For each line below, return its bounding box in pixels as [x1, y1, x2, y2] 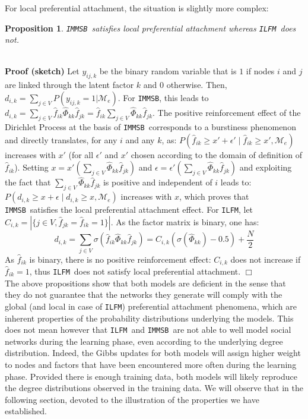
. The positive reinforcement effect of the [153, 106, 301, 119]
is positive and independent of [103, 176, 212, 188]
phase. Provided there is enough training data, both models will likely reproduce [5, 370, 298, 382]
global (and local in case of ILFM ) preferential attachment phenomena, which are [5, 300, 297, 312]
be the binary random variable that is [99, 65, 237, 77]
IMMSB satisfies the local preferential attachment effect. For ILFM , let [5, 203, 253, 216]
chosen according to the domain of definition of [131, 148, 303, 160]
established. [5, 405, 47, 417]
